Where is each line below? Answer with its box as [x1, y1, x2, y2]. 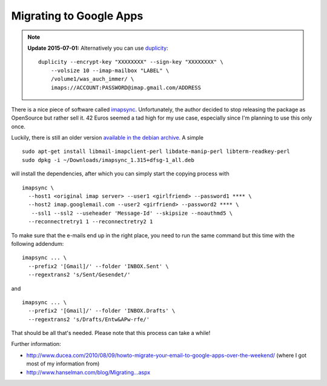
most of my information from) [26, 360, 100, 367]
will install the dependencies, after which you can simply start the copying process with [11, 170, 230, 177]
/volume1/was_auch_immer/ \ [50, 76, 134, 83]
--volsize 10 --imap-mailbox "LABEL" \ [50, 67, 170, 74]
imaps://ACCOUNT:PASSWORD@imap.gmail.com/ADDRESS [50, 84, 201, 91]
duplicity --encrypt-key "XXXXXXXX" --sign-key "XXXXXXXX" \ [38, 58, 223, 66]
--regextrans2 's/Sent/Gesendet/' [28, 271, 131, 279]
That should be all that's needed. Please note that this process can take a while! [11, 330, 211, 337]
